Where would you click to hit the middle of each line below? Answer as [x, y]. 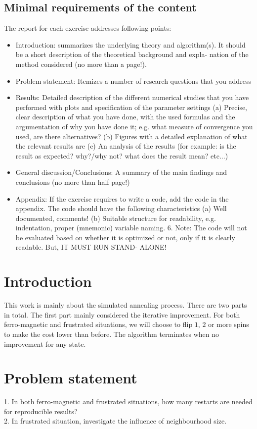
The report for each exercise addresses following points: [88, 28]
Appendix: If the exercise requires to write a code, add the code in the [122, 198]
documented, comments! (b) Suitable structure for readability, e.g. [116, 218]
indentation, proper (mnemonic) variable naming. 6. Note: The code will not [131, 228]
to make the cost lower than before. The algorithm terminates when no [112, 334]
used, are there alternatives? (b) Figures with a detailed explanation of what [131, 136]
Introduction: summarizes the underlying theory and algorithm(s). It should [130, 44]
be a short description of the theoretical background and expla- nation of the [132, 54]
